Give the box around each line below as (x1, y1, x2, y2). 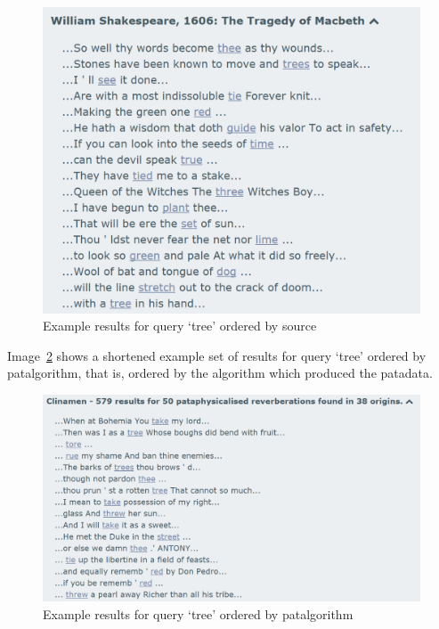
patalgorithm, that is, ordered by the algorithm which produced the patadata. (7, 364, 433, 382)
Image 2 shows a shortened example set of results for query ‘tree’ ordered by (7, 346, 427, 364)
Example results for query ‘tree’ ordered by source (43, 316, 317, 335)
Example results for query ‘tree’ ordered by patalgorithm (43, 604, 354, 623)
